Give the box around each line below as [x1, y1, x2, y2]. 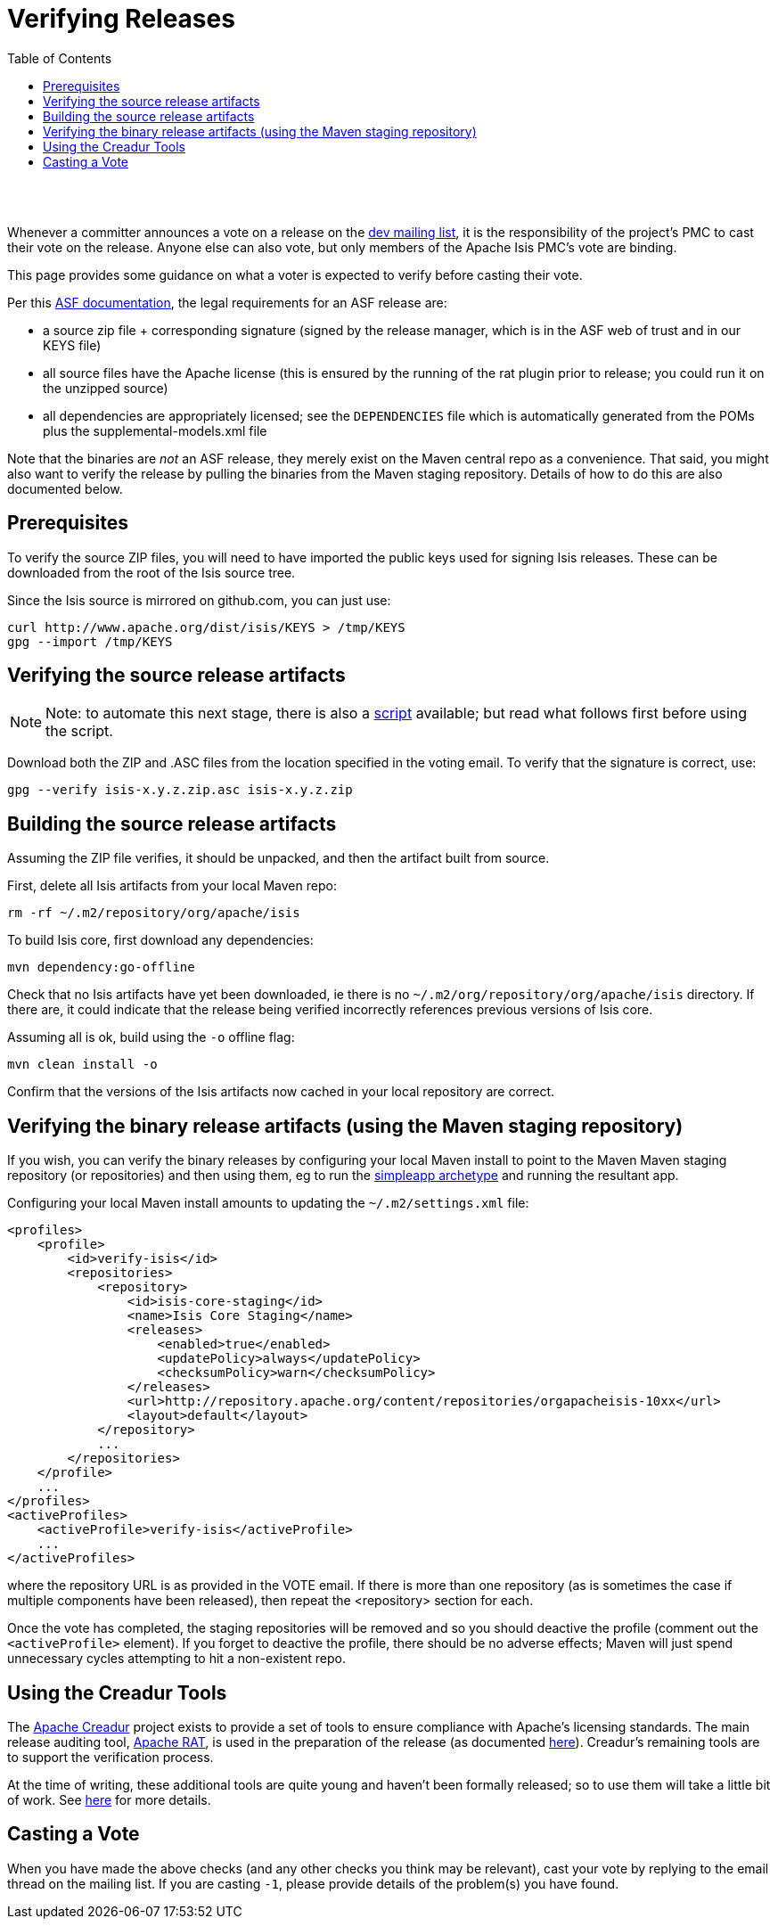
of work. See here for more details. [7, 1791, 211, 1807]
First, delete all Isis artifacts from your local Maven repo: [7, 878, 337, 894]
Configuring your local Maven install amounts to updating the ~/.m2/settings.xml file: [7, 1195, 529, 1211]
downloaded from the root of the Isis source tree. [7, 564, 296, 580]
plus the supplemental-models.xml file [43, 422, 267, 438]
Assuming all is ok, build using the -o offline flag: [7, 1029, 295, 1045]
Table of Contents [7, 50, 112, 66]
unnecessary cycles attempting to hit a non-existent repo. [7, 1651, 346, 1667]
